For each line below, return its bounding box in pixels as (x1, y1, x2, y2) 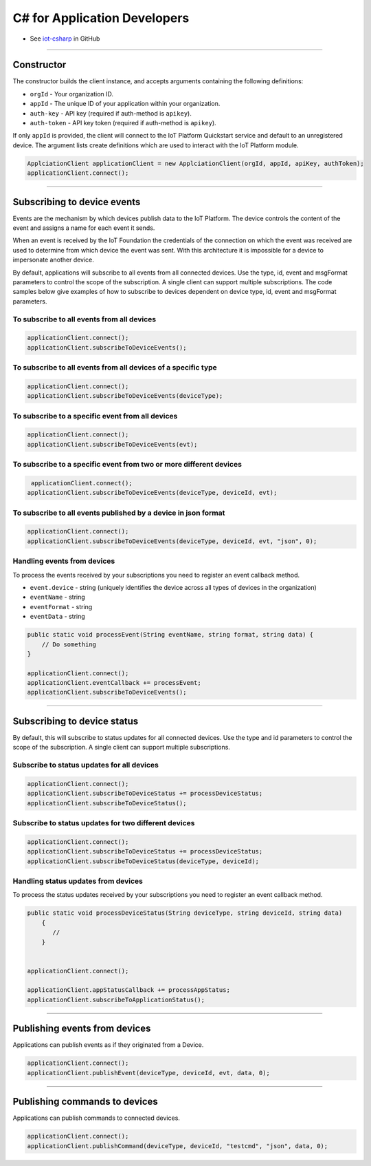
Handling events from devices (12, 556, 115, 566)
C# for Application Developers (12, 10, 190, 25)
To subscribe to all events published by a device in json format (12, 508, 225, 518)
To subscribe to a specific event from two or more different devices (12, 460, 242, 469)
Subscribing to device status (12, 715, 139, 727)
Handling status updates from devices (12, 876, 144, 886)
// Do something (41, 640, 96, 648)
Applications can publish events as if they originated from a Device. (12, 1041, 204, 1049)
